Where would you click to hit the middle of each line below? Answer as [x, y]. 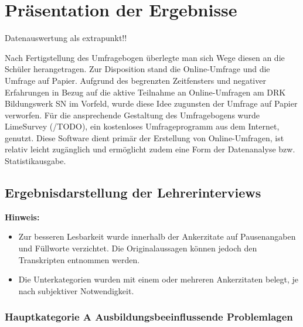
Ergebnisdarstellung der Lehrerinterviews [133, 193]
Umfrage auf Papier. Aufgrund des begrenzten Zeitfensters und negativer [135, 80]
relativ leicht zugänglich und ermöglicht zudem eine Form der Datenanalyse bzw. [150, 149]
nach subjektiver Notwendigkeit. [76, 290]
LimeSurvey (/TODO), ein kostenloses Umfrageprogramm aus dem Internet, [142, 126]
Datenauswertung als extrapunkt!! [66, 38]
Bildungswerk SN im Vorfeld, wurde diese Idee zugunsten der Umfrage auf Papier [151, 103]
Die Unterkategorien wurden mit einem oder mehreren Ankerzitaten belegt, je [159, 279]
